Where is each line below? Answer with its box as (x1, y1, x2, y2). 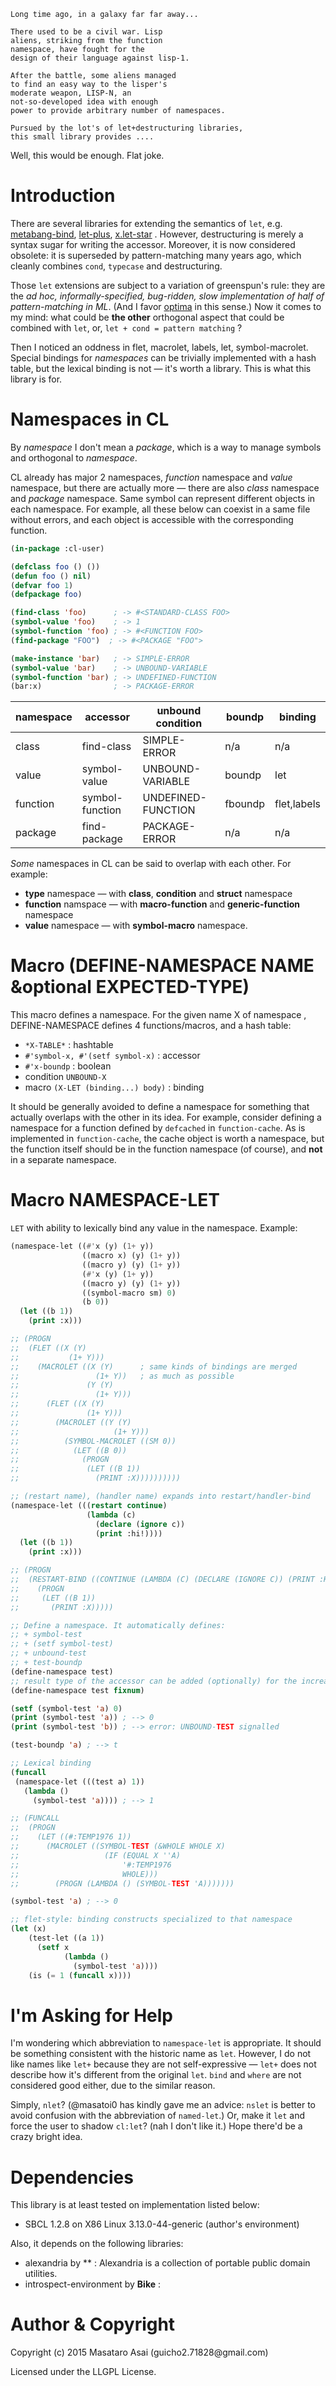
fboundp (224, 797, 266, 811)
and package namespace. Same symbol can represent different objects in (10, 492, 316, 504)
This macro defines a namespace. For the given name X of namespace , (10, 1009, 307, 1021)
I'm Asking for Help (10, 2004, 173, 2027)
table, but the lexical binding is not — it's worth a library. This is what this (10, 362, 312, 374)
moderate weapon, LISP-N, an (10, 88, 132, 98)
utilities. (24, 2268, 58, 2280)
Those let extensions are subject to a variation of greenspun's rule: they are (10, 279, 326, 291)
